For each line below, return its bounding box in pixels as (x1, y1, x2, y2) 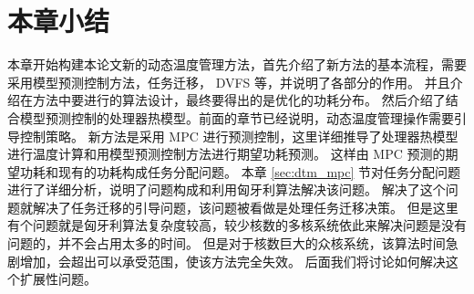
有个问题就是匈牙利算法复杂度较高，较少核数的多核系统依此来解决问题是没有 (7, 215, 467, 235)
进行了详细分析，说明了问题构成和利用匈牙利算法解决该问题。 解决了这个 (7, 180, 446, 199)
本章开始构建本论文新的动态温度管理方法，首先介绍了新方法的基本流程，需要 (7, 55, 467, 74)
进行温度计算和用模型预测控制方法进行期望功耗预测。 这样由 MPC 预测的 (7, 144, 446, 163)
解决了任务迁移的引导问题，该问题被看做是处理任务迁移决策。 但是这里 (32, 197, 459, 216)
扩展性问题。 (19, 269, 97, 289)
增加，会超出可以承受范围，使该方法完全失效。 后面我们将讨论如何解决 (19, 251, 446, 270)
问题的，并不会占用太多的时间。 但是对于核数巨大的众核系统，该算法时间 (7, 234, 446, 253)
